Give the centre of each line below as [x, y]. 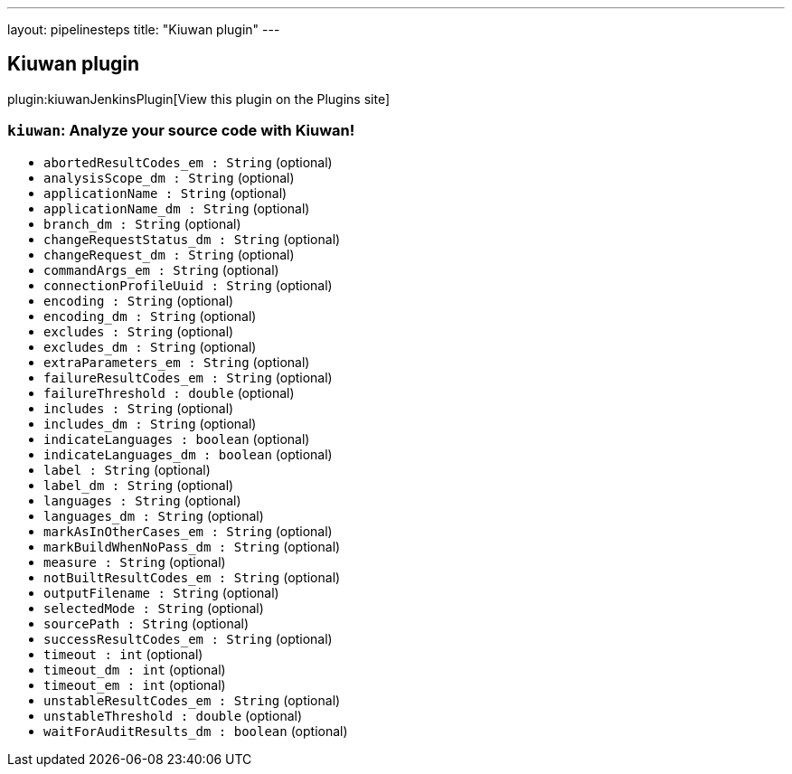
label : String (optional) [127, 469]
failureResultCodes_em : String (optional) [188, 377]
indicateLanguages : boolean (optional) [177, 439]
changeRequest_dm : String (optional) [169, 254]
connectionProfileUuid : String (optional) [188, 285]
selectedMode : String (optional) [154, 608]
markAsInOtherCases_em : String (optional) [188, 531]
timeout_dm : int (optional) [135, 669]
